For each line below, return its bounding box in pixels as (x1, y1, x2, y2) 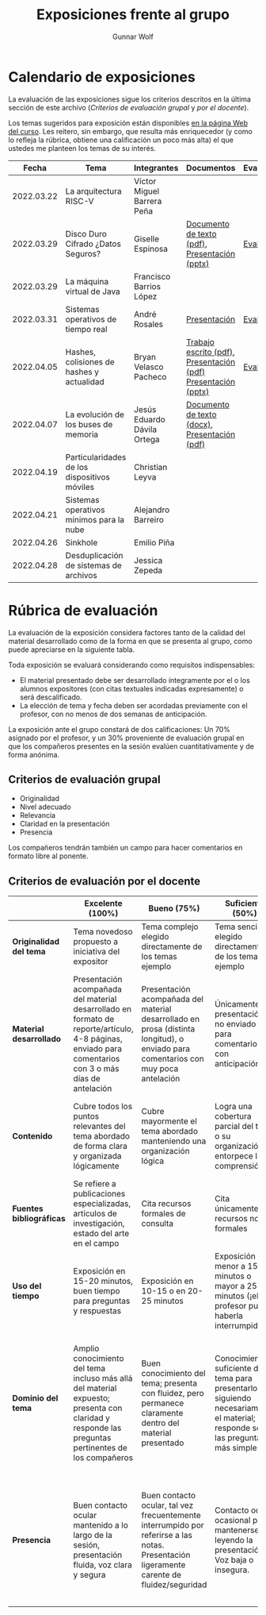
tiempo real (65, 323, 108, 334)
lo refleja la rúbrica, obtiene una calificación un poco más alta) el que (8, 135, 234, 145)
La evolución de (65, 409, 125, 420)
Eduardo (134, 414, 166, 425)
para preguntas (73, 1296, 131, 1307)
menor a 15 (215, 1261, 259, 1272)
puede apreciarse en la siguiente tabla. (8, 645, 135, 654)
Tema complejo (141, 921, 199, 932)
